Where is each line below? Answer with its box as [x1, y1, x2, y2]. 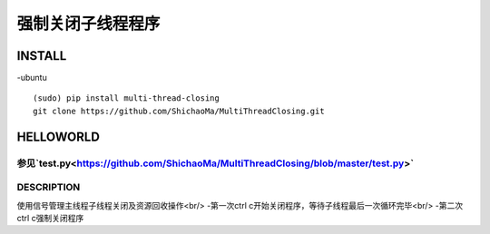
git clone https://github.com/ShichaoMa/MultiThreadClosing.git [33, 105, 326, 116]
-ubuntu [16, 73, 47, 83]
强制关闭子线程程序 [16, 14, 161, 34]
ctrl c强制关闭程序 [16, 212, 84, 223]
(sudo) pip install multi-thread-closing [33, 93, 220, 103]
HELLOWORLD [16, 129, 100, 144]
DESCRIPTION [16, 181, 81, 194]
